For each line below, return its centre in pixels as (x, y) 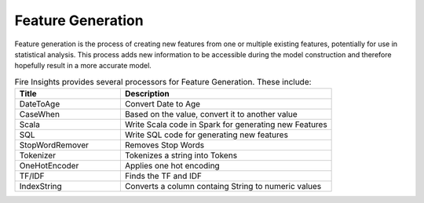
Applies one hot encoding (172, 166)
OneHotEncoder (49, 166)
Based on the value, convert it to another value (211, 114)
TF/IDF (32, 176)
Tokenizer (38, 155)
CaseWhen (40, 114)
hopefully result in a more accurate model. (83, 66)
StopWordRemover (54, 145)
